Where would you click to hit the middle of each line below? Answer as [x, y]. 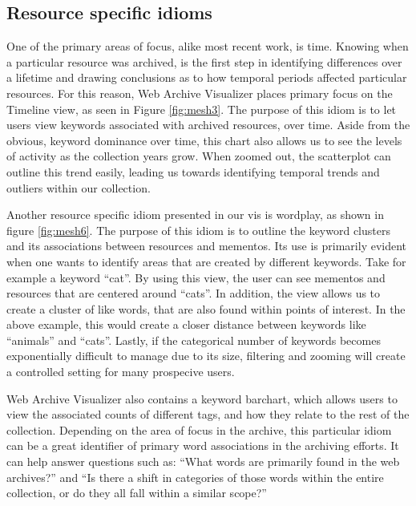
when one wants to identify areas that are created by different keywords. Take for [206, 261]
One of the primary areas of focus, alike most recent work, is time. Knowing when [208, 46]
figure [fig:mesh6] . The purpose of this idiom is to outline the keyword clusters [198, 230]
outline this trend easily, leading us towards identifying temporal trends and [193, 171]
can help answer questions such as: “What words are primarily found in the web [203, 461]
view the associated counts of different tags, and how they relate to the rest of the [208, 414]
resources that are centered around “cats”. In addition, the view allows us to [194, 293]
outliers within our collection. [79, 187]
